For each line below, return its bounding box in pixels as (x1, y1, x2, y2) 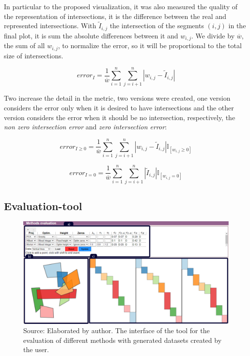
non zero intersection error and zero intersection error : (4, 122, 167, 132)
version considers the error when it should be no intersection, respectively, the (4, 112, 235, 122)
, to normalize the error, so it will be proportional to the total (58, 40, 242, 51)
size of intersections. (4, 50, 63, 60)
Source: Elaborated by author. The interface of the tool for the (23, 325, 210, 336)
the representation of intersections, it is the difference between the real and (4, 11, 226, 21)
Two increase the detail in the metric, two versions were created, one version (4, 93, 231, 103)
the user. (23, 344, 49, 355)
